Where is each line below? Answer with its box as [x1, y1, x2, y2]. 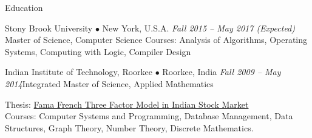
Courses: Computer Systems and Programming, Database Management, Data [5, 110, 293, 122]
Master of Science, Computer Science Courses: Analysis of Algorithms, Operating [5, 33, 308, 46]
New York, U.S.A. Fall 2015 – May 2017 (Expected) [102, 21, 295, 34]
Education [5, 1, 43, 13]
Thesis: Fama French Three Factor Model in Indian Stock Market [5, 97, 249, 110]
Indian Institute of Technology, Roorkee [5, 65, 152, 78]
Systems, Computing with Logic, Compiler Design [5, 45, 191, 57]
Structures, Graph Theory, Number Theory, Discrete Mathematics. [5, 121, 254, 134]
